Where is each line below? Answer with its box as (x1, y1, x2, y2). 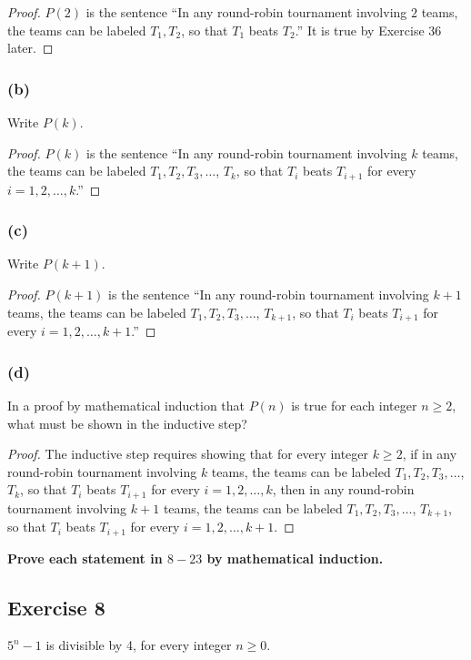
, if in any (402, 444, 457, 463)
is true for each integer (291, 395, 417, 414)
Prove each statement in (7, 548, 163, 567)
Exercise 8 (7, 593, 105, 621)
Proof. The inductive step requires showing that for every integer (7, 444, 369, 463)
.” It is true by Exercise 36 (295, 20, 442, 39)
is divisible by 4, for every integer (45, 635, 232, 655)
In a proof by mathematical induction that (7, 395, 246, 414)
